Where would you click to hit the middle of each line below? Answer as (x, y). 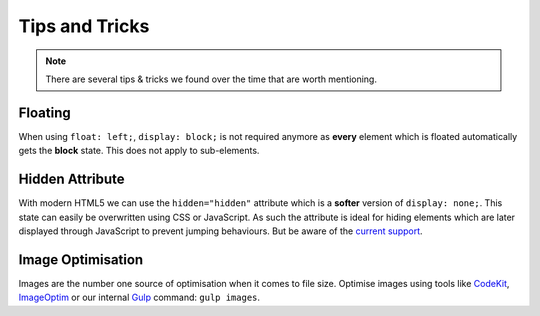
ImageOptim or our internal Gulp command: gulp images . (139, 297)
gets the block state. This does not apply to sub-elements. (139, 151)
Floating (45, 112)
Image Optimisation (81, 259)
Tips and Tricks (84, 26)
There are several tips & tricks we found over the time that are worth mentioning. (211, 79)
